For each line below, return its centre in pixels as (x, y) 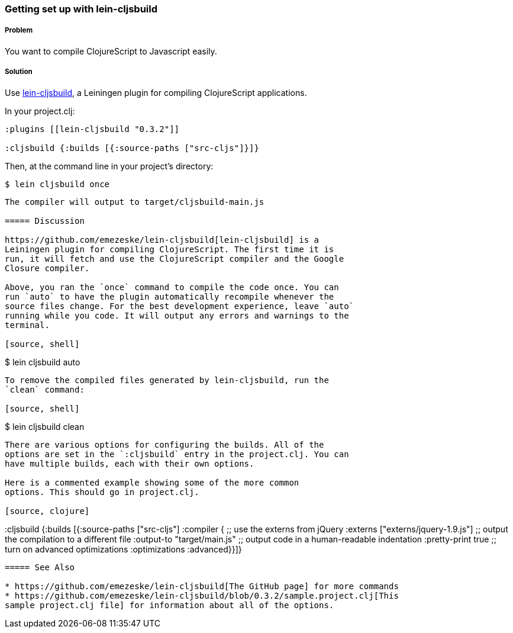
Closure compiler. (47, 268)
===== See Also (40, 567)
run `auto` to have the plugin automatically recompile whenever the (170, 296)
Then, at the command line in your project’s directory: (109, 166)
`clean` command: (45, 389)
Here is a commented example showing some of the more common (152, 482)
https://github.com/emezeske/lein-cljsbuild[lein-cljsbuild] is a (162, 240)
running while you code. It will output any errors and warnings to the (177, 315)
